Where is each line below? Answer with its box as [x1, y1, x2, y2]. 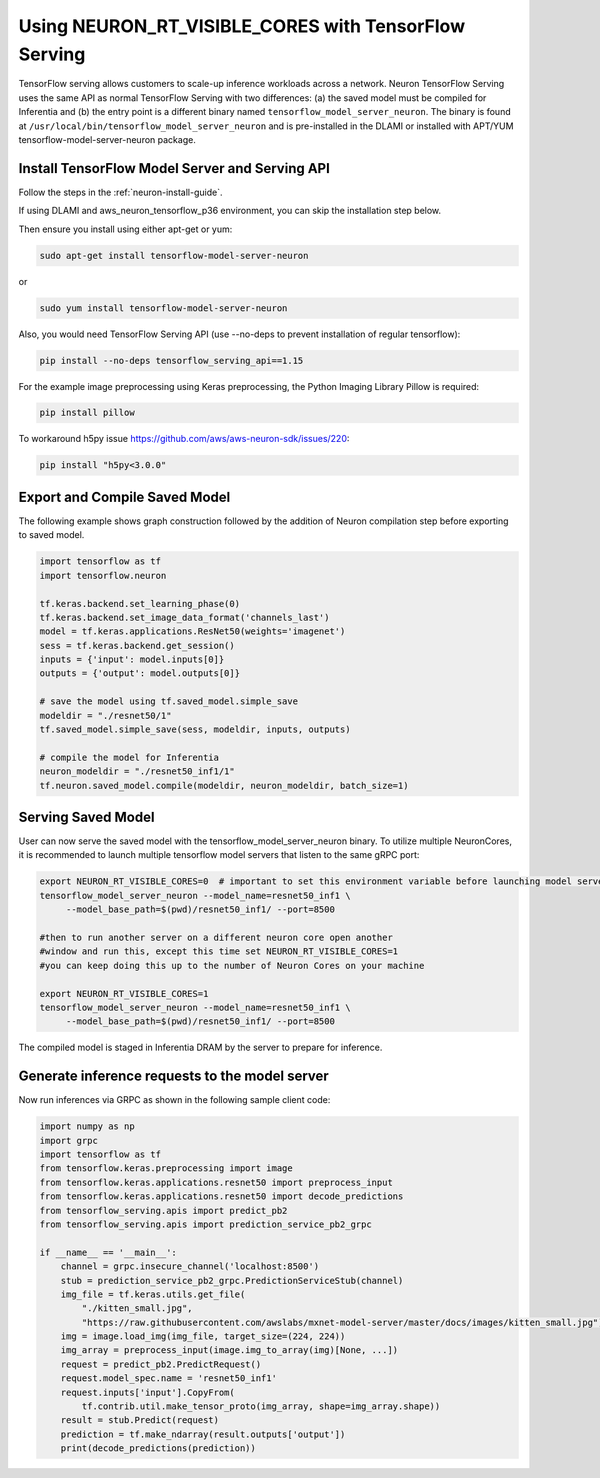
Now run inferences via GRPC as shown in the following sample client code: [18, 1094, 331, 1106]
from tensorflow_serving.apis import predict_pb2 [39, 1205, 288, 1216]
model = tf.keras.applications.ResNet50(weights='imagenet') [39, 626, 346, 637]
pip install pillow [39, 407, 135, 419]
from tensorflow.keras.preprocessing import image [39, 1163, 294, 1174]
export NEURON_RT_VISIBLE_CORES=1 [39, 988, 209, 999]
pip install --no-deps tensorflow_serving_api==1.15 [39, 355, 304, 366]
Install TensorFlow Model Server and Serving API [18, 160, 330, 177]
